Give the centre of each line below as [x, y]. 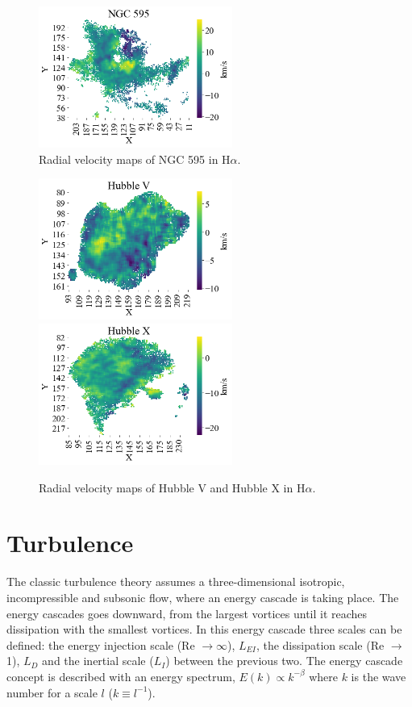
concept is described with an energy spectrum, [121, 676]
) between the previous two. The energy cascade [284, 661]
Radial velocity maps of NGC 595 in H [135, 159]
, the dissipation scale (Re [320, 644]
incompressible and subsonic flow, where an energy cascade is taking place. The [203, 597]
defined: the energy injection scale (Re [101, 644]
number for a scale [52, 692]
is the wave [379, 676]
